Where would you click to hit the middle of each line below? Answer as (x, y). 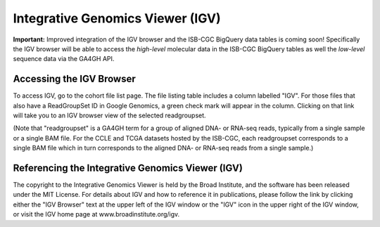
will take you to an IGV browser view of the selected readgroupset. (110, 115)
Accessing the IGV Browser (75, 79)
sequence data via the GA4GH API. (64, 59)
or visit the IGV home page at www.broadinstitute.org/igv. (96, 214)
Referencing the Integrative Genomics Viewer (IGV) (128, 168)
